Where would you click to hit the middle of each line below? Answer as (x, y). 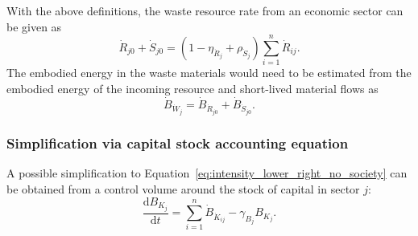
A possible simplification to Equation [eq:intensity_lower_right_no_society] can (207, 173)
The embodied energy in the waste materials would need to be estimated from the (209, 73)
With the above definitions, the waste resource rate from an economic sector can (205, 10)
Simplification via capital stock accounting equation (178, 143)
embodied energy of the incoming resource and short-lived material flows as (192, 88)
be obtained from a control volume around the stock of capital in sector (183, 188)
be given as (34, 26)
